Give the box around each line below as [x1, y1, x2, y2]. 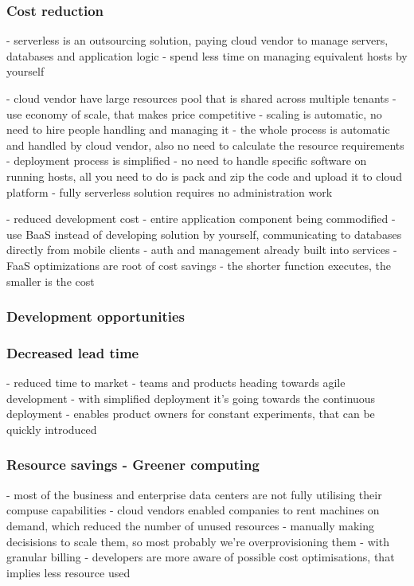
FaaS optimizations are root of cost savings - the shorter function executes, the [6, 256, 392, 273]
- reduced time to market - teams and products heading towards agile [6, 374, 346, 391]
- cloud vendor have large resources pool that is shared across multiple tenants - [6, 90, 396, 106]
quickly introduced [6, 420, 97, 437]
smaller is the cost [6, 272, 95, 289]
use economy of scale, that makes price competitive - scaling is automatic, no [6, 105, 382, 122]
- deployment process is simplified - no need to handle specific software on [6, 152, 367, 169]
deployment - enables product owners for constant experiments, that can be [6, 405, 375, 422]
